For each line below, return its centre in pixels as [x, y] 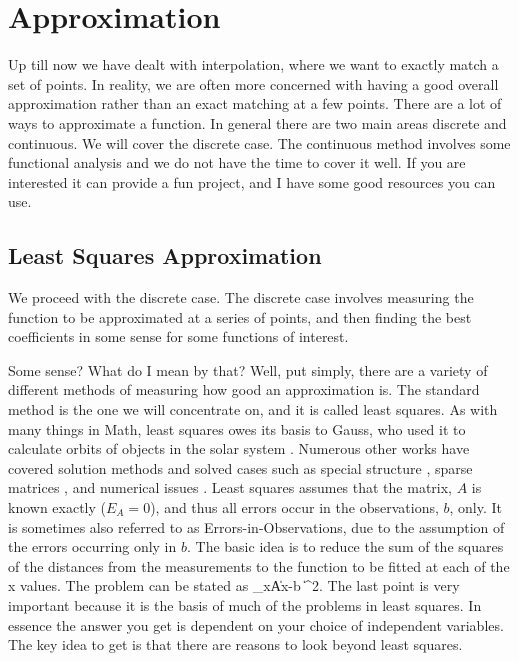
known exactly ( [57, 507]
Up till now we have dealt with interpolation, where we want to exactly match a [253, 64]
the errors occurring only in [92, 546]
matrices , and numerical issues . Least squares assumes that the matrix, [230, 487]
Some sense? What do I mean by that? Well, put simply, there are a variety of [248, 369]
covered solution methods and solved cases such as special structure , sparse [240, 467]
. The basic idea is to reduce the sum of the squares [345, 546]
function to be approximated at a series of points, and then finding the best [240, 316]
